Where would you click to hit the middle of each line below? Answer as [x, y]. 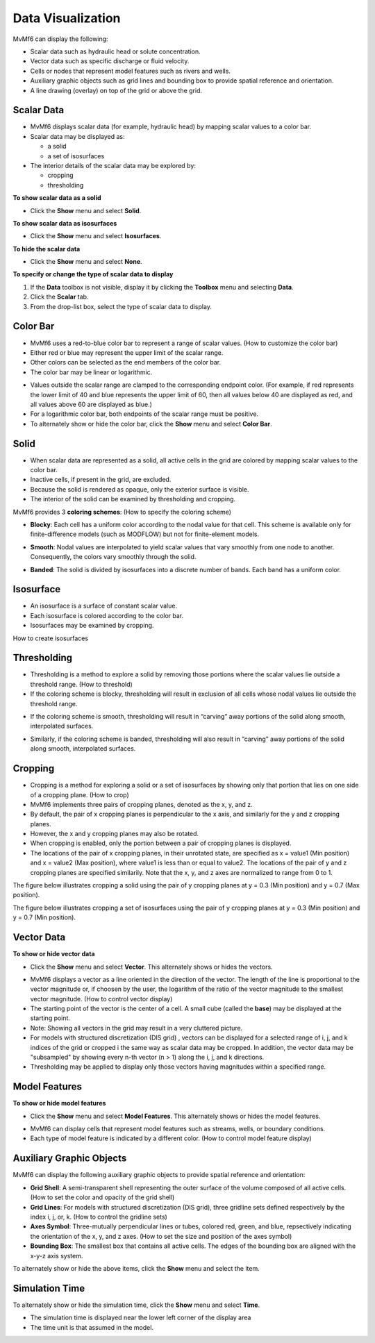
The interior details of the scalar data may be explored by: [113, 165]
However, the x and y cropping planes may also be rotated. [115, 834]
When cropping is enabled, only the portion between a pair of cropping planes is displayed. [161, 843]
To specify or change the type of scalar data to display [93, 274]
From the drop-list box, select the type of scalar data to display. [121, 306]
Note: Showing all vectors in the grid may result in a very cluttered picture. [136, 1028]
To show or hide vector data [54, 954]
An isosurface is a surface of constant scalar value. [103, 606]
